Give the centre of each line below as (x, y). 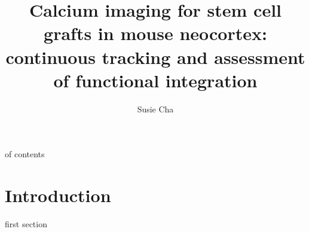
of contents (25, 154)
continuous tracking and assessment (155, 57)
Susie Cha (155, 109)
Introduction (58, 195)
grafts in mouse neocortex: (155, 33)
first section (26, 224)
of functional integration (155, 80)
